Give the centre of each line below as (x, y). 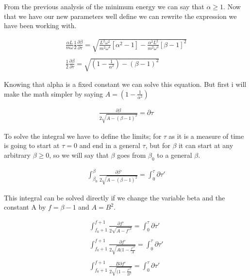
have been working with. (40, 25)
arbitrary (17, 155)
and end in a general (110, 145)
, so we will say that (79, 155)
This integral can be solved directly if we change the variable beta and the (115, 197)
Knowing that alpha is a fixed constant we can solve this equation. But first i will (125, 84)
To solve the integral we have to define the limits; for (83, 136)
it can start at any (206, 145)
